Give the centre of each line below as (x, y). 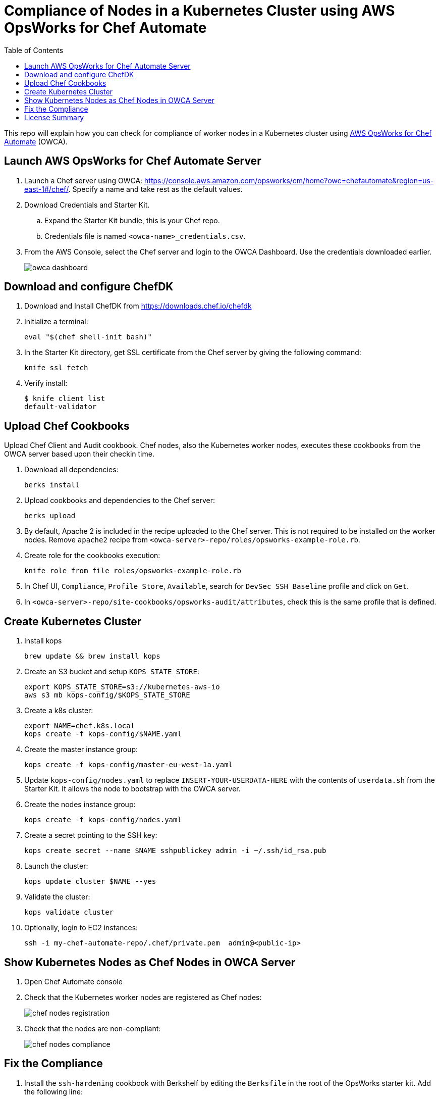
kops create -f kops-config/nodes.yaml (103, 820)
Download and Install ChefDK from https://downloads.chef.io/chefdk (138, 306)
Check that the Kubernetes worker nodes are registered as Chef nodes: (143, 997)
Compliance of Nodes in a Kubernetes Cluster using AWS (200, 11)
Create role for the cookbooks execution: (92, 556)
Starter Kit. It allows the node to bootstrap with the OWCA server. (132, 789)
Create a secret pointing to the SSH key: (91, 835)
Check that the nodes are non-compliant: (93, 1028)
